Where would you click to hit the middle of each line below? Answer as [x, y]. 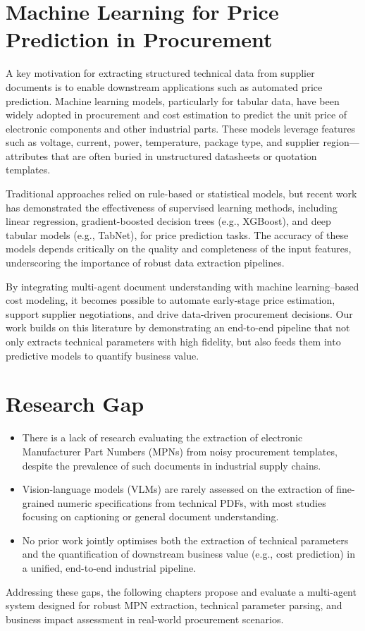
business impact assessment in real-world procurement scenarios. [145, 619]
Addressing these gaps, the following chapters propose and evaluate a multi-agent [181, 591]
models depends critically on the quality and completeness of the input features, [179, 249]
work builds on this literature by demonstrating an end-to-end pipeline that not [178, 327]
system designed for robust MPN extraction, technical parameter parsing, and [174, 605]
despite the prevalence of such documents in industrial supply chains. [172, 465]
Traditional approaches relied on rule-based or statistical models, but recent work [181, 194]
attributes [27, 155]
